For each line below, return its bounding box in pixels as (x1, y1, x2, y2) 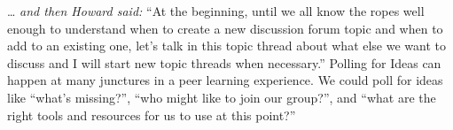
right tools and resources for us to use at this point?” (7, 105, 296, 124)
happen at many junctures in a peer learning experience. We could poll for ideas (7, 71, 443, 89)
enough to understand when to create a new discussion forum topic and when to (7, 19, 443, 37)
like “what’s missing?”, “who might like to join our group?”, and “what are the (7, 88, 436, 106)
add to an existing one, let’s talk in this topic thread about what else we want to (7, 36, 446, 55)
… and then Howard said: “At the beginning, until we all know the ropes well (7, 2, 425, 19)
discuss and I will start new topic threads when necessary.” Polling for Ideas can (7, 53, 441, 72)
